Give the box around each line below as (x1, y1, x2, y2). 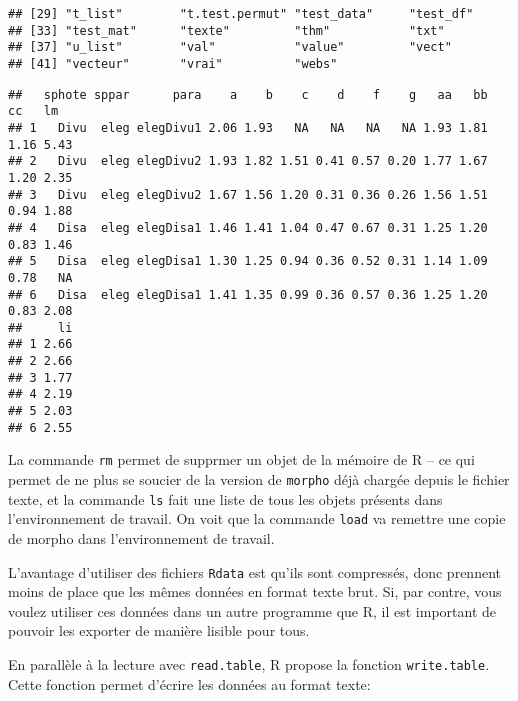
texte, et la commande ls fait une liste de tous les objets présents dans (8, 488, 443, 509)
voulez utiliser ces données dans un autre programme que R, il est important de (8, 600, 497, 621)
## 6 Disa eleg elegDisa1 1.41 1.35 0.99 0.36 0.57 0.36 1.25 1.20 (8, 287, 488, 302)
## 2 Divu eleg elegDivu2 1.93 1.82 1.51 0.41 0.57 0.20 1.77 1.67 (8, 154, 488, 169)
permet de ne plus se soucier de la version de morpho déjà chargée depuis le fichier (8, 469, 510, 490)
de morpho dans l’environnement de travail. (8, 528, 275, 549)
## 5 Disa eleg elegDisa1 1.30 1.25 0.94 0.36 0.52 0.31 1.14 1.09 (8, 254, 488, 269)
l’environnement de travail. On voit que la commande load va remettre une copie (8, 508, 506, 529)
